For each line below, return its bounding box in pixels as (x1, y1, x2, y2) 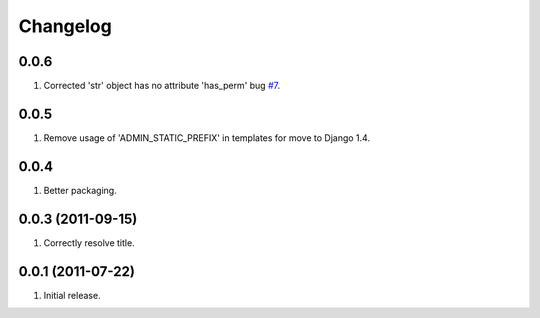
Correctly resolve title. (43, 236, 135, 249)
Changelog (18, 15, 112, 37)
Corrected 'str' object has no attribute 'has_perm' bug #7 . (43, 80, 280, 92)
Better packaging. (43, 184, 117, 196)
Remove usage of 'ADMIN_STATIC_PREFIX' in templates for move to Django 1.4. (43, 131, 370, 144)
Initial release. (43, 289, 101, 301)
